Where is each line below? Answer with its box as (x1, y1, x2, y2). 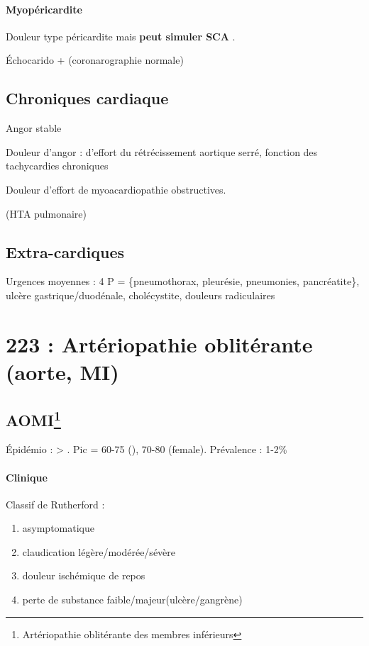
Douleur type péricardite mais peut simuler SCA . (6, 28, 236, 43)
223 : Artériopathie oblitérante (6, 329, 313, 358)
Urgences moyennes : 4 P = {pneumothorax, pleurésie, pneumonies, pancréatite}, (6, 274, 360, 289)
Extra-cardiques (6, 240, 125, 262)
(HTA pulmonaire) (6, 206, 87, 221)
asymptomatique (22, 520, 94, 535)
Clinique (6, 469, 48, 484)
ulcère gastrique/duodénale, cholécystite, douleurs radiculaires (6, 287, 275, 302)
